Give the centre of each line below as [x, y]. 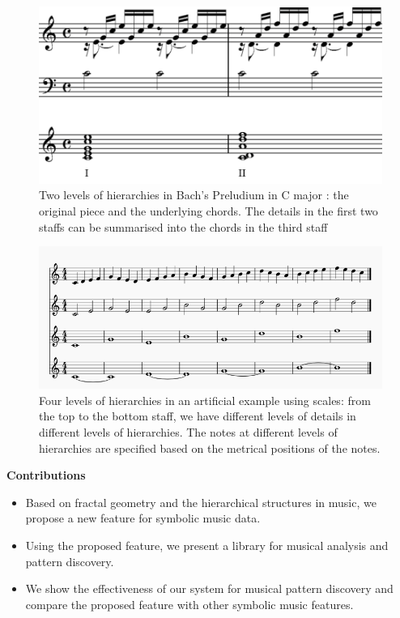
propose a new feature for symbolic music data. [143, 518]
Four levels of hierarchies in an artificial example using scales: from [205, 400]
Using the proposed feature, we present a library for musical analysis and [207, 546]
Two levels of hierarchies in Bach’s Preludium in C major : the [194, 195]
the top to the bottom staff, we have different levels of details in [198, 416]
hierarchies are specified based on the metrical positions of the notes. [210, 448]
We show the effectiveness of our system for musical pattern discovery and [209, 588]
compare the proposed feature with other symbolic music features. [189, 604]
